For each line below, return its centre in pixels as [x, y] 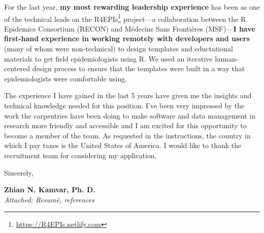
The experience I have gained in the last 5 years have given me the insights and [128, 95]
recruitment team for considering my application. [80, 155]
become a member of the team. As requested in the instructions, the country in [127, 135]
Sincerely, [19, 172]
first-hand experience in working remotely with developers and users [127, 38]
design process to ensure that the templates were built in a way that [139, 68]
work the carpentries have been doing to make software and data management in [130, 115]
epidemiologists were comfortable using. [66, 78]
